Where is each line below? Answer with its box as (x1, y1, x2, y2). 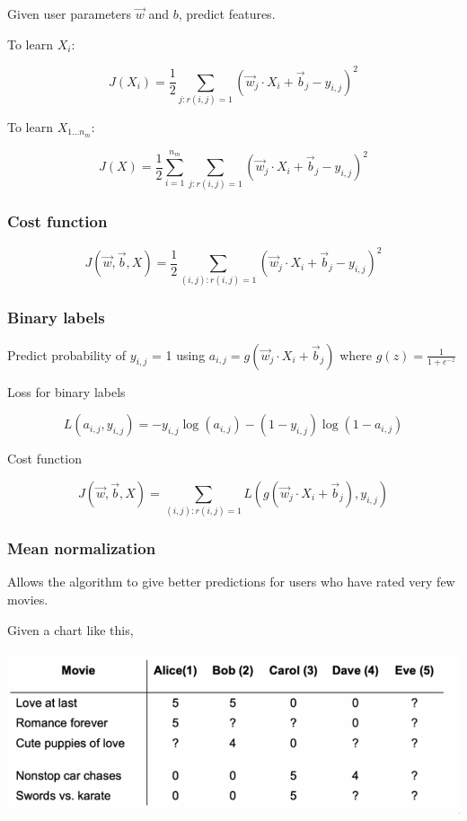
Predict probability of (7, 345, 127, 364)
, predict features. (178, 4, 276, 22)
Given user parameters (7, 4, 132, 22)
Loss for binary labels (7, 382, 126, 401)
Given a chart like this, (7, 620, 134, 639)
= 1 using (151, 345, 206, 364)
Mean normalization (7, 537, 156, 560)
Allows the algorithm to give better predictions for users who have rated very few (7, 572, 455, 591)
